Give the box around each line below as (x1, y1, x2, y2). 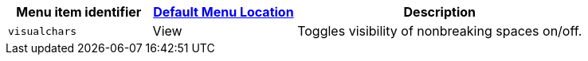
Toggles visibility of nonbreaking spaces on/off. (297, 23, 582, 39)
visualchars (8, 25, 77, 37)
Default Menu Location (153, 4, 294, 20)
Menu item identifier (16, 4, 142, 20)
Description (403, 4, 476, 20)
